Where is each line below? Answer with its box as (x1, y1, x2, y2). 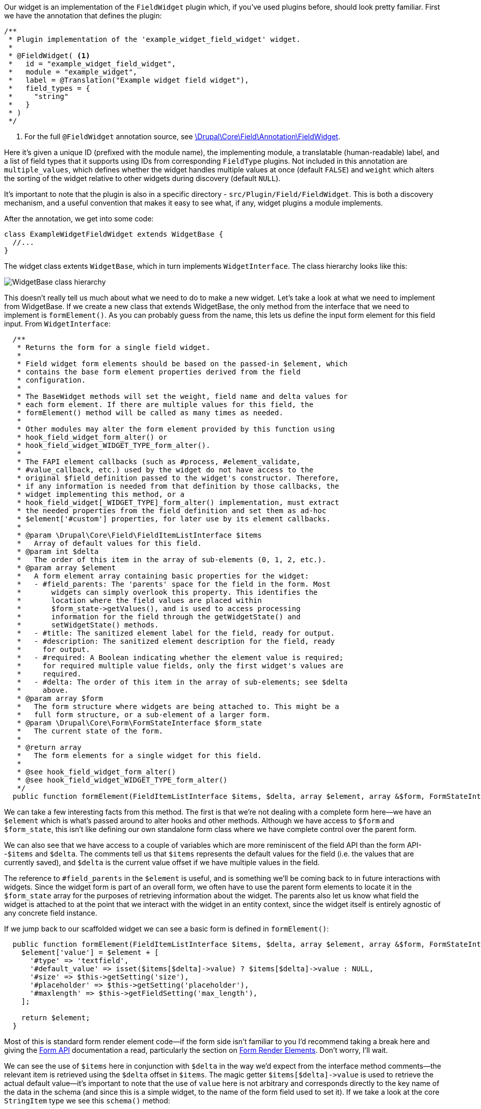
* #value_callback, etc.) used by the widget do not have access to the (17, 466, 313, 474)
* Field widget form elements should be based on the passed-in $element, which (17, 360, 348, 368)
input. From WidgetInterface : (4, 319, 111, 328)
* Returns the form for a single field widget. (17, 343, 210, 351)
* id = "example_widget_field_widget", (8, 60, 176, 68)
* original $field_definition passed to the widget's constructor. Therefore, (17, 474, 339, 482)
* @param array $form (17, 694, 103, 702)
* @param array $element (17, 564, 116, 572)
